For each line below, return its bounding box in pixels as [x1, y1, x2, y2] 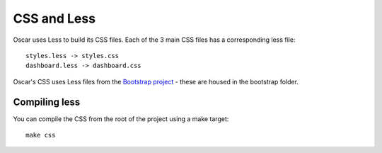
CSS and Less [13, 11, 95, 26]
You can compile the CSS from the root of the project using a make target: [13, 114, 229, 123]
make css [25, 131, 56, 140]
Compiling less [13, 96, 81, 108]
